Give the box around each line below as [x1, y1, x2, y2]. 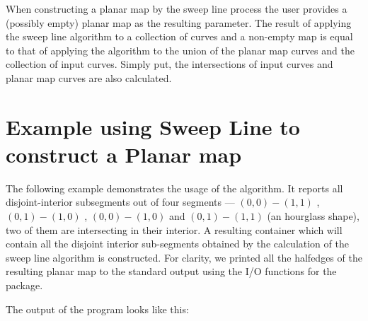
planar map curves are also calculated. [6, 70, 172, 85]
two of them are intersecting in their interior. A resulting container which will [6, 222, 343, 237]
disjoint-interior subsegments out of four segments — [6, 194, 235, 209]
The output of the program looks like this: [6, 301, 189, 316]
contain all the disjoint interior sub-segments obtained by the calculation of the [6, 236, 349, 251]
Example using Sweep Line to [6, 112, 300, 141]
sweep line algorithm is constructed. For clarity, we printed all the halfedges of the [6, 250, 362, 264]
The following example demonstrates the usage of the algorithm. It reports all [6, 180, 343, 195]
